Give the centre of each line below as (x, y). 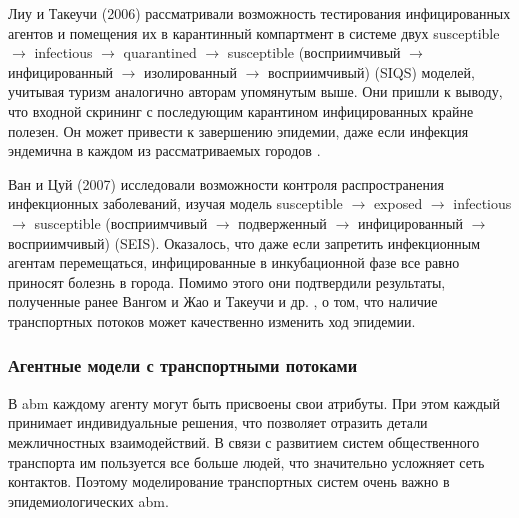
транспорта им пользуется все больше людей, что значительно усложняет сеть (246, 461)
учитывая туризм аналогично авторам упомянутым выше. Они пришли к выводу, (255, 91)
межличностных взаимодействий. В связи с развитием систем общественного (244, 441)
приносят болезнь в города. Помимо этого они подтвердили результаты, (227, 281)
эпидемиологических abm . (88, 500)
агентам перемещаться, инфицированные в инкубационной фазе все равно (234, 262)
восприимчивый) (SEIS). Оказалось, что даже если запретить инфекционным (244, 242)
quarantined (160, 52)
